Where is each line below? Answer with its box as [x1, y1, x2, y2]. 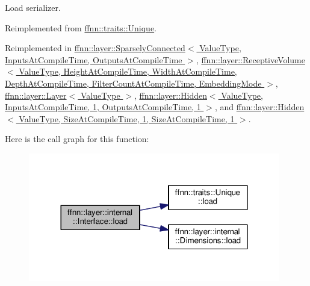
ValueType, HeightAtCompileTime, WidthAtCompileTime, [19, 65, 237, 78]
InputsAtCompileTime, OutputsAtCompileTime [5, 53, 182, 66]
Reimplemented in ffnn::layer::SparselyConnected [5, 42, 185, 54]
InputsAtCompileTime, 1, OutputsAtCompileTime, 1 [5, 101, 201, 113]
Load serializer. [5, 1, 61, 13]
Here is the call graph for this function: [5, 132, 149, 145]
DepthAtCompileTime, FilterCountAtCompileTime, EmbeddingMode [5, 76, 262, 89]
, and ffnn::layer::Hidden [214, 101, 305, 113]
